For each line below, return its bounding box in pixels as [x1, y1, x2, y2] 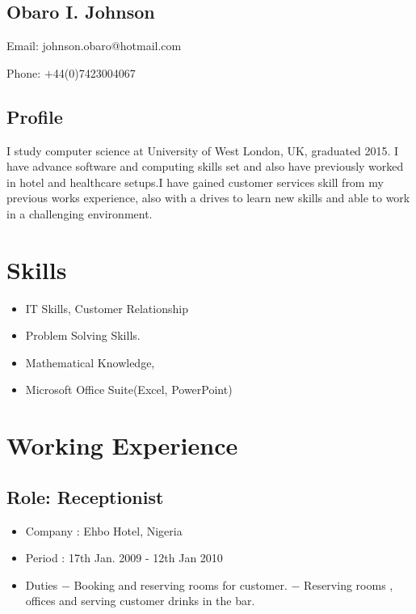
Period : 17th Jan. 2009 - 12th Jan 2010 [25, 549, 223, 566]
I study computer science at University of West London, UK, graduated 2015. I [6, 142, 399, 159]
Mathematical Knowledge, [25, 354, 155, 371]
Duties [25, 576, 58, 593]
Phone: [6, 64, 41, 81]
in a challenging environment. [6, 205, 153, 222]
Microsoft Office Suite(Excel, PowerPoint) [25, 381, 233, 398]
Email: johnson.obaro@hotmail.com [6, 37, 182, 54]
